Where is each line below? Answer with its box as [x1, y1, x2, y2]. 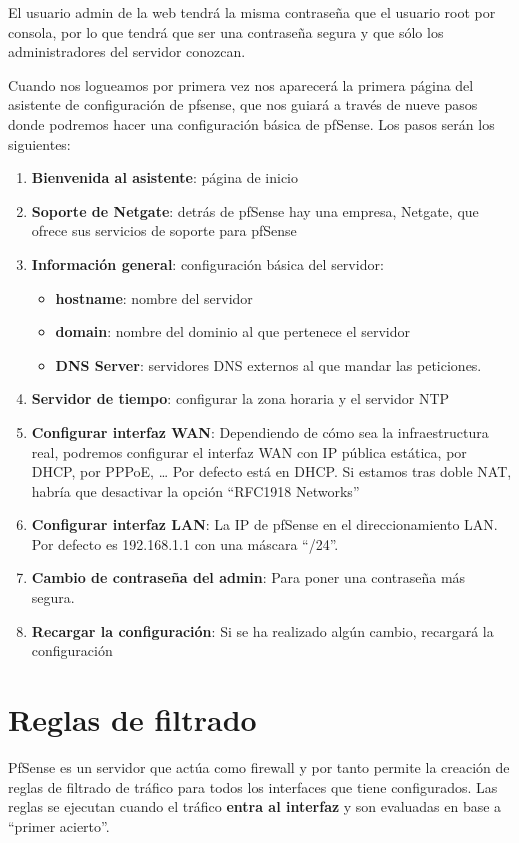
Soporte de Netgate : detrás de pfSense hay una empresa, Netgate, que [31, 200, 479, 221]
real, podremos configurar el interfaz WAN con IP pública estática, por [31, 441, 467, 462]
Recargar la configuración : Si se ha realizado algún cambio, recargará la [31, 620, 494, 641]
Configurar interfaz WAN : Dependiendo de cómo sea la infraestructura [31, 421, 489, 442]
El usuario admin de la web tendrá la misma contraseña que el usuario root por [8, 2, 496, 22]
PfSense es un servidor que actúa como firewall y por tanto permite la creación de [8, 756, 510, 777]
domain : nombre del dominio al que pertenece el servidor [55, 321, 411, 342]
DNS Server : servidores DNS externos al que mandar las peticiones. [55, 354, 482, 375]
